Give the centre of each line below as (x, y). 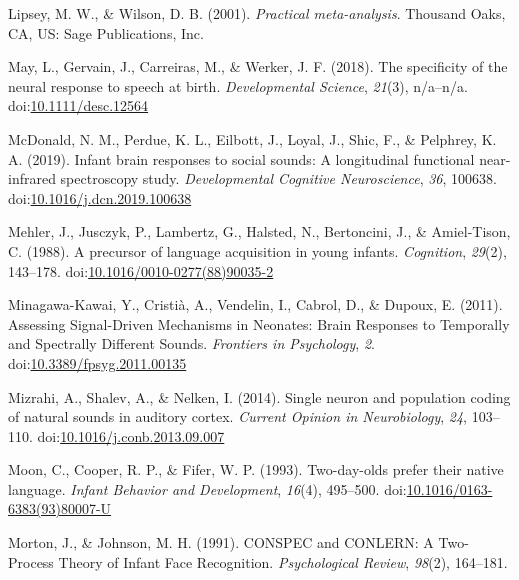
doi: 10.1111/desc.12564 (78, 105)
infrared (32, 178)
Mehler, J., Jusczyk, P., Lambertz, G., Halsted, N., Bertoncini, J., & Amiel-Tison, (259, 231)
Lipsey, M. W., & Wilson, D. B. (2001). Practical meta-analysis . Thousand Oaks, (257, 13)
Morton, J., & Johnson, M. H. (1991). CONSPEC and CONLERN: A (221, 542)
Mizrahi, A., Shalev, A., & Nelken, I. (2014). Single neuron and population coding (259, 396)
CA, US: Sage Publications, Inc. (106, 32)
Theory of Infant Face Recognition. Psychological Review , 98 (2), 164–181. (283, 561)
